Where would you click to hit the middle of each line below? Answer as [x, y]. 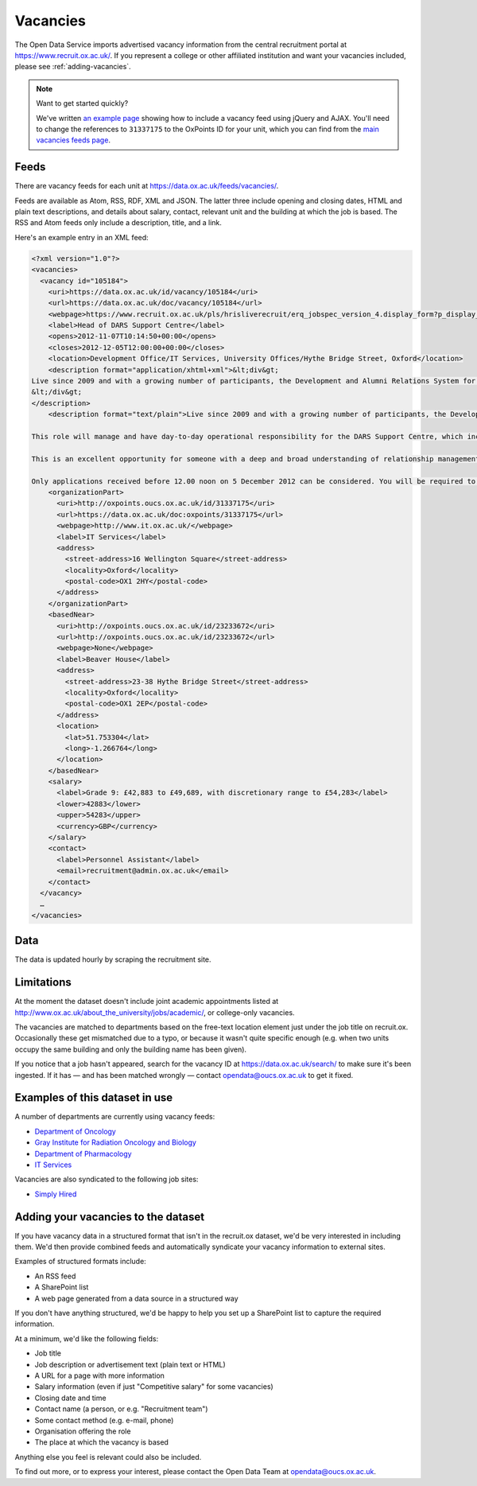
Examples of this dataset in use [94, 1098]
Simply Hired [56, 1194]
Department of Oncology [76, 1131]
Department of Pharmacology [83, 1153]
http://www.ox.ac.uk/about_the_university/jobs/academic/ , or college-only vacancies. [155, 1012]
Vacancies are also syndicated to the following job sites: [107, 1179]
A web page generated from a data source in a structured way [136, 1298]
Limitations [43, 982]
